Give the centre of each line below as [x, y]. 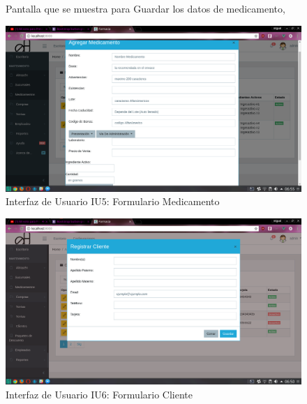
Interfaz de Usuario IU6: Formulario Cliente [99, 394]
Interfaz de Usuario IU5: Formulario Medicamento [113, 201]
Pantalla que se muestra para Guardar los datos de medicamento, [145, 8]
